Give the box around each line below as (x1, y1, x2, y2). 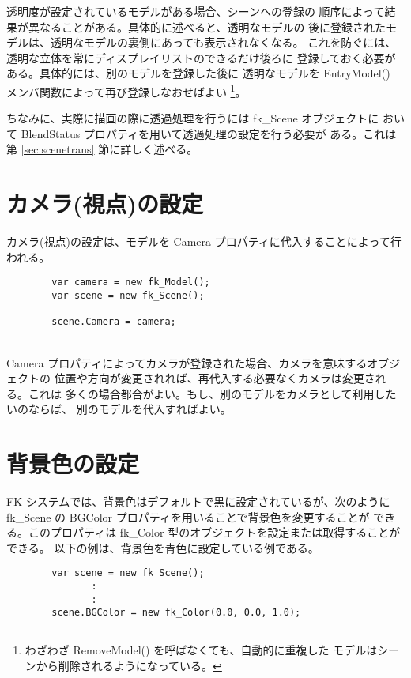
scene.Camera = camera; (51, 316, 176, 328)
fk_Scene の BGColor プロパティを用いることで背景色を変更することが (6, 508, 370, 525)
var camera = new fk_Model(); (51, 277, 210, 288)
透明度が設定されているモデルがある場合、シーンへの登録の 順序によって (6, 3, 385, 19)
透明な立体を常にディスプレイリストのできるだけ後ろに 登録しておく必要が (6, 49, 396, 66)
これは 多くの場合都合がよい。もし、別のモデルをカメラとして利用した (28, 385, 397, 401)
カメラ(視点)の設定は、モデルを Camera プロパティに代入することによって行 (6, 233, 402, 250)
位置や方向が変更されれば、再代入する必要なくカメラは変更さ (54, 370, 375, 386)
